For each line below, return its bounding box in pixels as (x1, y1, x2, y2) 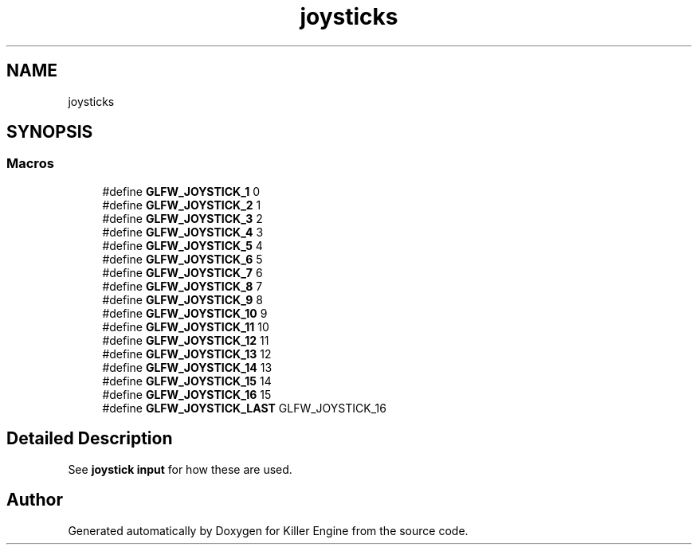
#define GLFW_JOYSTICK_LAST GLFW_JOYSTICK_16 (102, 401, 386, 415)
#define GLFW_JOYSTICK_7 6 (102, 265, 263, 279)
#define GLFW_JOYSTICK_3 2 (102, 211, 263, 225)
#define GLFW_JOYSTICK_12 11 (102, 333, 269, 347)
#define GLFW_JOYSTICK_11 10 (102, 319, 269, 334)
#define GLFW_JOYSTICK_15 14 (102, 373, 272, 388)
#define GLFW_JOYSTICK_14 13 (102, 360, 273, 374)
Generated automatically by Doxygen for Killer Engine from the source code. (68, 523, 469, 537)
